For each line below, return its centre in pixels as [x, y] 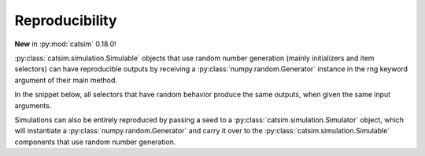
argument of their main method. [66, 80]
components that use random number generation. [95, 142]
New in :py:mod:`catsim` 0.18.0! [66, 44]
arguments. [33, 105]
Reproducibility [66, 20]
